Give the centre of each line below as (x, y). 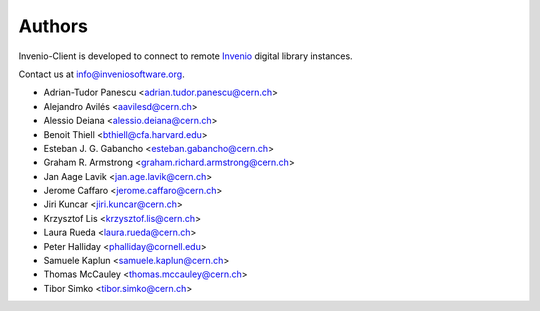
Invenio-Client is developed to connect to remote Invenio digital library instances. (186, 56)
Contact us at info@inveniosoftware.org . (101, 74)
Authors (53, 26)
